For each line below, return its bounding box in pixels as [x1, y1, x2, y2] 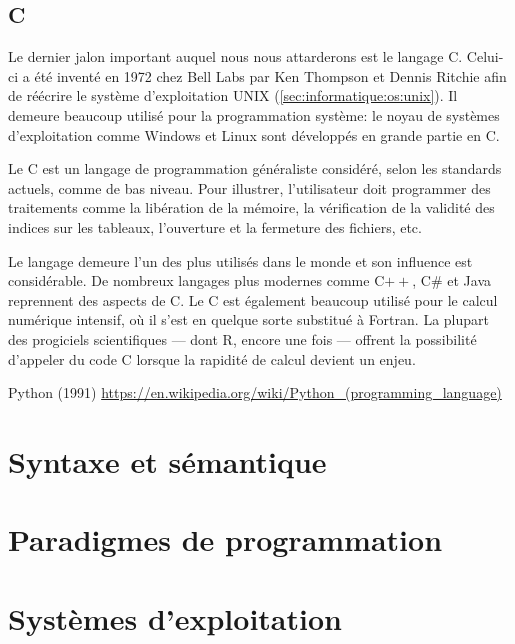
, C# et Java [412, 270, 492, 291]
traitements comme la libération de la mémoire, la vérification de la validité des [8, 197, 495, 218]
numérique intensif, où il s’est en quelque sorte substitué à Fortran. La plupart [8, 309, 489, 330]
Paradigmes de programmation [8, 519, 443, 560]
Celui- [466, 46, 504, 67]
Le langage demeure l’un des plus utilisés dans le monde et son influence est [8, 250, 473, 271]
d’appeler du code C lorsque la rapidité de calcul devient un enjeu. [8, 348, 416, 369]
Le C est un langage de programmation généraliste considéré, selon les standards [8, 158, 502, 179]
